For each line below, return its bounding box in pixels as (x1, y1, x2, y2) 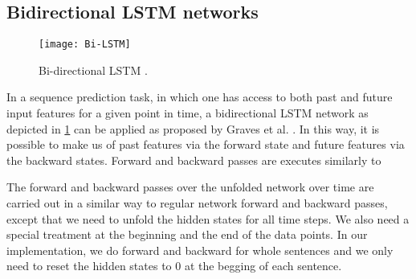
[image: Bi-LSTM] (39, 39, 131, 51)
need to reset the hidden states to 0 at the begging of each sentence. (6, 257, 342, 274)
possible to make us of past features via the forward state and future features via (6, 136, 405, 153)
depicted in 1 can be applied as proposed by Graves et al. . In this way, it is (6, 120, 380, 137)
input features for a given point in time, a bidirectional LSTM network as (6, 105, 369, 121)
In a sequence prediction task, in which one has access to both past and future (6, 88, 393, 105)
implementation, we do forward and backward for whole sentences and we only (6, 241, 394, 258)
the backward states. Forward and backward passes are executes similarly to (6, 151, 381, 168)
